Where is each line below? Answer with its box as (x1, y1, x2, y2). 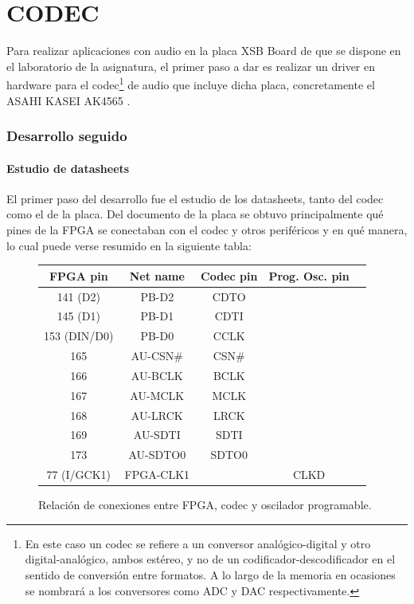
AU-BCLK (131, 367, 183, 383)
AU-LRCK (131, 406, 183, 423)
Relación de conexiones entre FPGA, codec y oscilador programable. (38, 496, 372, 513)
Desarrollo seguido (6, 126, 127, 146)
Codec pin (201, 267, 258, 284)
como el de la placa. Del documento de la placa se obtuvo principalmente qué (6, 206, 384, 222)
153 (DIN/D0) (44, 327, 114, 344)
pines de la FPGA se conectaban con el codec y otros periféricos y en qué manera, (6, 221, 408, 237)
